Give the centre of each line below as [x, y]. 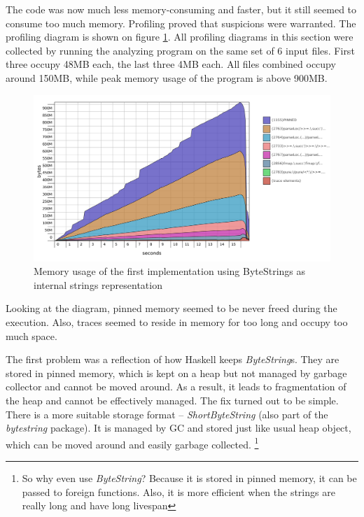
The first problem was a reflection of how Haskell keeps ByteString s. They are [173, 359]
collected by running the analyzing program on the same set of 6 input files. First [180, 50]
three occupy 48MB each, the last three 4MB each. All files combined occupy [171, 64]
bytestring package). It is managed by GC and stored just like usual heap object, [178, 428]
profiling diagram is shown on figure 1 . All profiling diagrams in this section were [180, 37]
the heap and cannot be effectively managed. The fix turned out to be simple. [172, 400]
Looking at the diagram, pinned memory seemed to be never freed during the [171, 308]
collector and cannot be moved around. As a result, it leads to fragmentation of [176, 387]
